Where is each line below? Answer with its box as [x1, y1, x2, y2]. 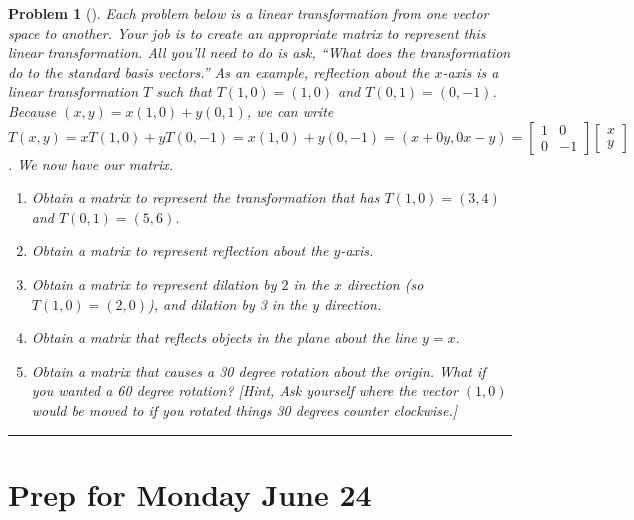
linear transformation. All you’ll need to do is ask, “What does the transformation [8, 42, 511, 63]
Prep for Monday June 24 [8, 473, 372, 514]
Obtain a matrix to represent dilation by [31, 273, 277, 294]
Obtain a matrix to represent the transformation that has [31, 187, 380, 208]
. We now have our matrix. [8, 153, 174, 174]
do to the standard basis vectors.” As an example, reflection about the [8, 61, 430, 82]
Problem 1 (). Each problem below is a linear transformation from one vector [8, 3, 489, 23]
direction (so [346, 273, 424, 294]
